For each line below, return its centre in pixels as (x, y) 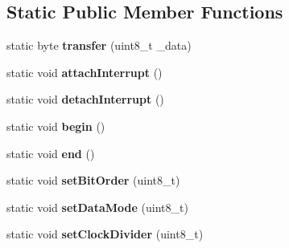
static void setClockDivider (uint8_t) (105, 234)
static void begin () (56, 126)
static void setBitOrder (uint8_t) (93, 180)
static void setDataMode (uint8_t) (97, 207)
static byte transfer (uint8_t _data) (99, 45)
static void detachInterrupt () (85, 99)
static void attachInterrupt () (85, 72)
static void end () (51, 153)
